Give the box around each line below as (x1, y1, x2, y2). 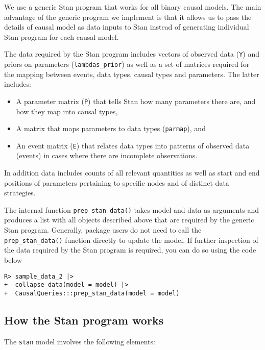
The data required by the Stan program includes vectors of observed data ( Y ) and (4, 48, 259, 59)
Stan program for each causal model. (4, 31, 119, 42)
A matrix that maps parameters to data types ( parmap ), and (16, 123, 206, 134)
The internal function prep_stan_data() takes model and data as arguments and (4, 204, 259, 215)
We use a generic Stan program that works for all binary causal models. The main (4, 2, 261, 12)
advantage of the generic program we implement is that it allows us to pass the (4, 11, 252, 22)
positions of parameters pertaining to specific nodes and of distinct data (4, 177, 229, 188)
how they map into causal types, (16, 106, 118, 116)
